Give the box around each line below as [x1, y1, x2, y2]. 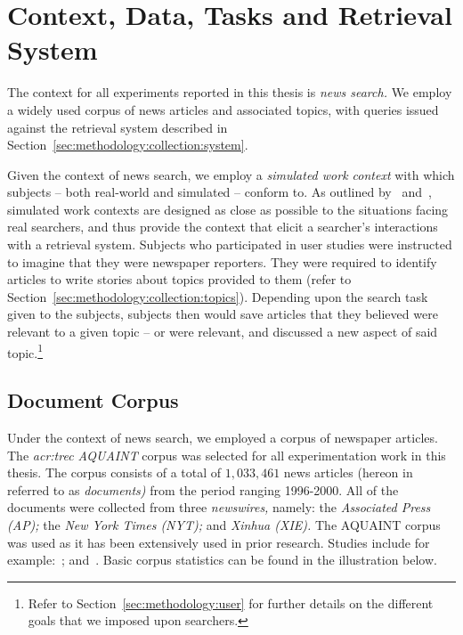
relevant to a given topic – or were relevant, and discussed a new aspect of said [7, 322, 438, 341]
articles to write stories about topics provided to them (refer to [7, 270, 352, 289]
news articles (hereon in [283, 463, 413, 482]
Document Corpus [7, 387, 179, 414]
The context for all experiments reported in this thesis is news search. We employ [7, 83, 452, 102]
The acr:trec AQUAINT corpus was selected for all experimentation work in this [7, 445, 446, 464]
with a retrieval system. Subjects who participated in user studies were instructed [7, 235, 452, 254]
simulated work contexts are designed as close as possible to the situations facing [7, 199, 449, 218]
